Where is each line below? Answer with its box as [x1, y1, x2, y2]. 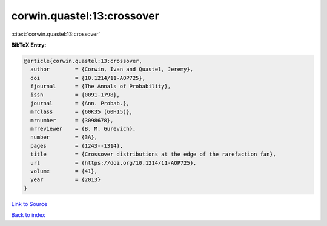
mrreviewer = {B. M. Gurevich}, [30, 125, 136, 133]
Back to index [11, 211, 45, 219]
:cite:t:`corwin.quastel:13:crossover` [11, 30, 101, 38]
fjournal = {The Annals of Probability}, [30, 83, 171, 90]
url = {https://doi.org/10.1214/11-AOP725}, [30, 159, 197, 166]
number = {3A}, [30, 134, 98, 141]
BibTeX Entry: [11, 41, 47, 48]
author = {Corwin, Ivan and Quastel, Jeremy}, [30, 66, 194, 73]
